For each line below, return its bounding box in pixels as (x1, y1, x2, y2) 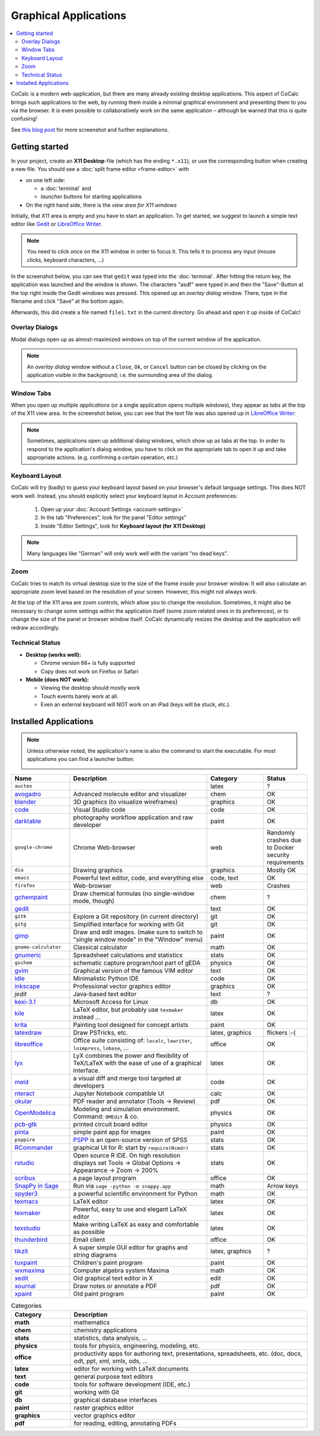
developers (73, 1081, 105, 1089)
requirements (267, 858, 305, 866)
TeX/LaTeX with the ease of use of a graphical (73, 1058, 201, 1067)
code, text (210, 873, 239, 882)
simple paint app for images (73, 1128, 151, 1136)
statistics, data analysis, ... (73, 1334, 148, 1342)
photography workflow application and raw (73, 813, 193, 822)
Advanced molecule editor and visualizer (73, 790, 187, 798)
